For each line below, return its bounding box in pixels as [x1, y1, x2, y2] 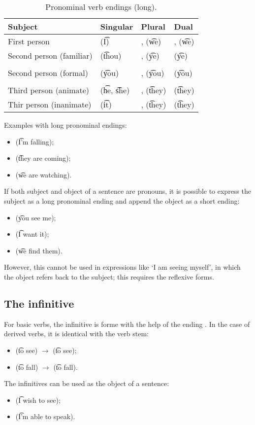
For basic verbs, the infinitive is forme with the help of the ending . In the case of [4, 319, 250, 329]
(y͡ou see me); [15, 212, 56, 222]
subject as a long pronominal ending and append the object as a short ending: [4, 195, 240, 206]
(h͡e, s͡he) [100, 84, 130, 96]
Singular [100, 21, 133, 32]
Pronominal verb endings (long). [45, 1, 157, 12]
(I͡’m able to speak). [15, 411, 75, 422]
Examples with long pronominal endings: [4, 120, 127, 130]
